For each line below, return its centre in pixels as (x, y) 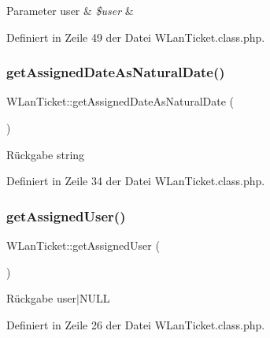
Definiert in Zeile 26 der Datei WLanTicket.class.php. (136, 324)
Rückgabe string (46, 154)
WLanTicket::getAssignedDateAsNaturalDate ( (120, 101)
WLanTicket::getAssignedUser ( (83, 245)
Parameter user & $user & (70, 10)
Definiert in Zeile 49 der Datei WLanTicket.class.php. (136, 37)
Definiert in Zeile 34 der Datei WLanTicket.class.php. (136, 181)
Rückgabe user (41, 298)
